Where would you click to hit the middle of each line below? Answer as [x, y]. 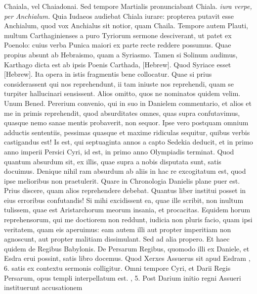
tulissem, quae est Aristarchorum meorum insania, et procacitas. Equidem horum [127, 210]
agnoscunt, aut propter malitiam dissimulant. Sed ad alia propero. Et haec [117, 239]
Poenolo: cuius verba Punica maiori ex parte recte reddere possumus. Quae [118, 45]
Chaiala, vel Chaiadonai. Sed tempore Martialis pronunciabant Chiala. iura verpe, [128, 6]
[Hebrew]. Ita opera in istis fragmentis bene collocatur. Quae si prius [108, 74]
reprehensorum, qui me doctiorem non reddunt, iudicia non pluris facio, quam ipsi [128, 220]
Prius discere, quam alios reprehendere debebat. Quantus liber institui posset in [125, 190]
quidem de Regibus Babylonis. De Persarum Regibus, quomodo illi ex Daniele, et [127, 248]
